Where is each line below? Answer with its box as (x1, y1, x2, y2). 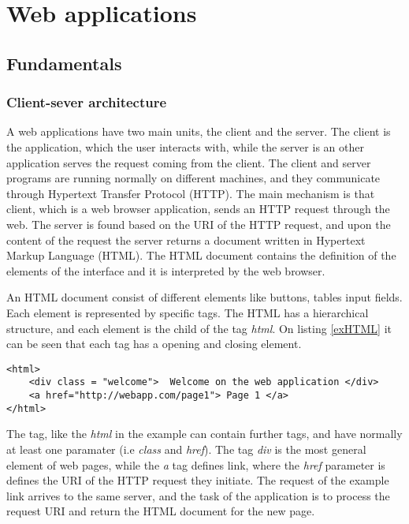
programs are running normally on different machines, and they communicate (6, 170, 381, 186)
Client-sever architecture (6, 92, 167, 112)
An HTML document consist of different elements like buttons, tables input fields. (6, 289, 403, 305)
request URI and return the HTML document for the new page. (6, 503, 315, 519)
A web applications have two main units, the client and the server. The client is (6, 123, 391, 140)
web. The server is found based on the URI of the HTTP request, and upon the (6, 215, 391, 232)
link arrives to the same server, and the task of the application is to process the (6, 487, 390, 503)
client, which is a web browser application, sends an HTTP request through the (6, 200, 390, 217)
